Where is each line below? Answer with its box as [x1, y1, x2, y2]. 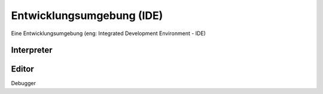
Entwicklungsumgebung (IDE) [11, 9, 163, 22]
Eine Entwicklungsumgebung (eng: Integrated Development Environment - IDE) [11, 30, 206, 37]
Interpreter [11, 45, 53, 55]
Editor [11, 64, 34, 74]
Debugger [11, 80, 36, 87]
